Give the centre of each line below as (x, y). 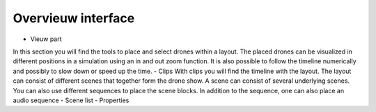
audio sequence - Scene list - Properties (71, 100)
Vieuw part (46, 39)
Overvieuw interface (74, 18)
